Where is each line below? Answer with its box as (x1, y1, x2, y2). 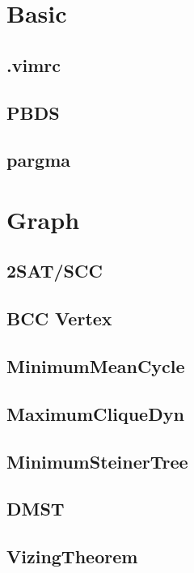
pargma (6, 147, 71, 172)
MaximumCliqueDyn (6, 401, 184, 426)
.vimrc (6, 52, 61, 77)
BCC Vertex (6, 306, 112, 331)
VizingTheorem (6, 544, 138, 569)
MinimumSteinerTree (6, 448, 188, 473)
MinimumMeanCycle (6, 354, 185, 379)
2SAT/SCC (6, 258, 103, 283)
